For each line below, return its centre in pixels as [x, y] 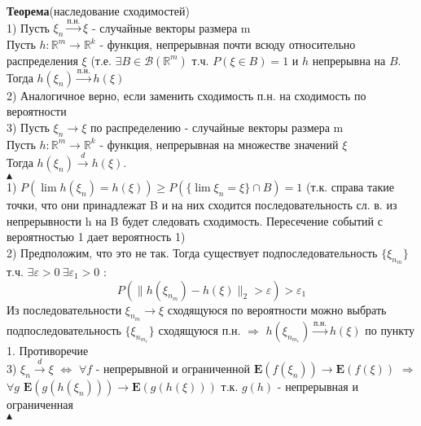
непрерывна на [349, 60]
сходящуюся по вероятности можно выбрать [277, 309]
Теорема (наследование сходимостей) [98, 11]
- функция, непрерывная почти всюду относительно [228, 44]
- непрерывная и [318, 386]
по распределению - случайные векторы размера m [217, 127]
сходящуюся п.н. [200, 329]
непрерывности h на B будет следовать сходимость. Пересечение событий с [195, 220]
